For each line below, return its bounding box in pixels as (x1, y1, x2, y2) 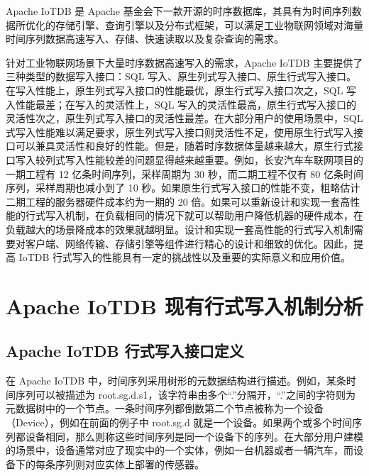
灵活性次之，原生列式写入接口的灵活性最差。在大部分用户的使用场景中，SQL (6, 111, 363, 126)
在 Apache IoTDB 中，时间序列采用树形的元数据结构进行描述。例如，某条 (6, 373, 346, 388)
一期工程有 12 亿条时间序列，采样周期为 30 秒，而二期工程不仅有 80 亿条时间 (6, 166, 363, 181)
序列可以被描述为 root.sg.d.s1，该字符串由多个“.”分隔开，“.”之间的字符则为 (15, 387, 356, 402)
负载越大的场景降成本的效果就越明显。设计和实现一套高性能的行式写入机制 (6, 221, 353, 236)
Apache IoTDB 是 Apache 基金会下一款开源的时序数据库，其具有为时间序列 (6, 4, 352, 18)
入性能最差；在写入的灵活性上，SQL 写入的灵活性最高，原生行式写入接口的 (6, 96, 357, 111)
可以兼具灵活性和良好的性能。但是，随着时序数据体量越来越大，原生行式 (15, 138, 353, 153)
